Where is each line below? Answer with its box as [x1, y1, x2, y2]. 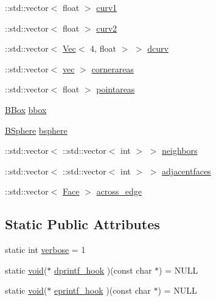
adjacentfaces [162, 164, 211, 177]
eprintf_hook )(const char [54, 284, 151, 297]
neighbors [162, 144, 198, 157]
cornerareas [91, 62, 134, 75]
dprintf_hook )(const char [54, 263, 152, 276]
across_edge [96, 185, 142, 198]
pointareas [96, 83, 135, 95]
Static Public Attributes [5, 215, 160, 234]
